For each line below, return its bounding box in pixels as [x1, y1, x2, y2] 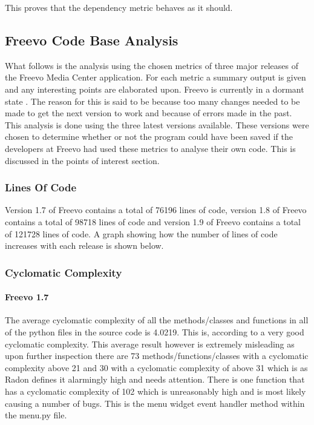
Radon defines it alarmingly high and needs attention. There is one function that [5, 373, 305, 386]
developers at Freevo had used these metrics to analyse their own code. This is [5, 142, 296, 154]
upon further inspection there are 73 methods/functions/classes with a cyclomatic [5, 349, 309, 362]
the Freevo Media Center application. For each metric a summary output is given [5, 71, 306, 84]
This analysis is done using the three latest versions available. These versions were [5, 118, 309, 131]
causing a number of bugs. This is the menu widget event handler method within [5, 397, 305, 409]
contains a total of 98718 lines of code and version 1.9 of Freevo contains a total [5, 215, 301, 228]
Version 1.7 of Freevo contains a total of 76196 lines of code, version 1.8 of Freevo [5, 203, 307, 216]
